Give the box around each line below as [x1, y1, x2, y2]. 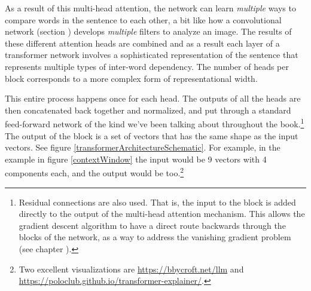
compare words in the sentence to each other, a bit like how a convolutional [5, 13, 282, 26]
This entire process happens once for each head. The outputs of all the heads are [5, 92, 301, 105]
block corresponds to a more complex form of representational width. [5, 72, 258, 84]
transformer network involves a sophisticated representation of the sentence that [5, 48, 298, 61]
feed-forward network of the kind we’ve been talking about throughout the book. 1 [5, 116, 304, 130]
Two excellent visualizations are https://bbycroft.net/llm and [19, 262, 244, 275]
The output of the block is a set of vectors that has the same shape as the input [5, 129, 298, 142]
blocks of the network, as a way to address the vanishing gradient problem [19, 231, 291, 243]
